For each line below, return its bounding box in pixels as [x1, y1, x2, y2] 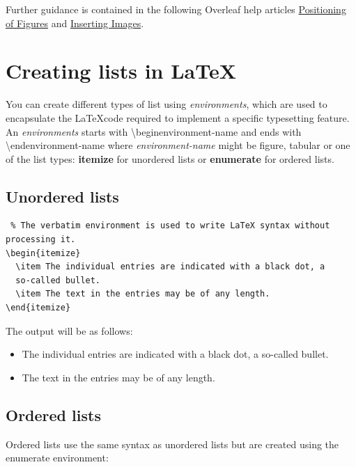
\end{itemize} [6, 303, 71, 313]
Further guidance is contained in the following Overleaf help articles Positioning [6, 2, 346, 16]
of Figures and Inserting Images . [6, 15, 144, 30]
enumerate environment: [6, 450, 109, 465]
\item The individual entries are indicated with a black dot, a [15, 262, 325, 272]
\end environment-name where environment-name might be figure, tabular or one [6, 138, 350, 152]
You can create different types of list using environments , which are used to [6, 97, 327, 111]
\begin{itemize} [6, 248, 81, 258]
